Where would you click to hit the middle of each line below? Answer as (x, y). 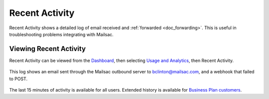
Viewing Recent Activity (48, 49)
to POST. (18, 79)
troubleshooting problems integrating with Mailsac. (62, 34)
